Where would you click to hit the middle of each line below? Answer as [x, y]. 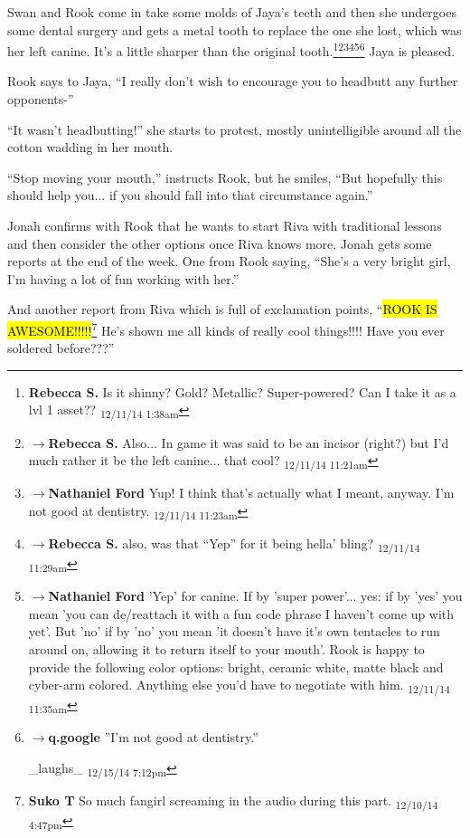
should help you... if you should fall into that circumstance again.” [190, 195]
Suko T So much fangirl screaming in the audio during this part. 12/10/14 [233, 801]
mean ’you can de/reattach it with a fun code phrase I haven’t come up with [241, 613]
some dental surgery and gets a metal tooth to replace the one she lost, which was [235, 29]
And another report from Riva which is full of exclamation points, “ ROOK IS [222, 309]
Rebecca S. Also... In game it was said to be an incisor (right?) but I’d [249, 442]
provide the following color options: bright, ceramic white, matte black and [236, 667]
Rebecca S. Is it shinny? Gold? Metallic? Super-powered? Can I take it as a [242, 391]
